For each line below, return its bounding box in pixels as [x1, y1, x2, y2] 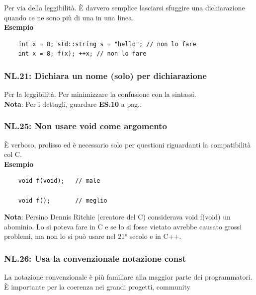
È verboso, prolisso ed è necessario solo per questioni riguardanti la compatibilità [4, 139, 251, 149]
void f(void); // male [18, 177, 100, 185]
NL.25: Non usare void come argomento [4, 120, 167, 132]
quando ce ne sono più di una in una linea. [4, 12, 134, 22]
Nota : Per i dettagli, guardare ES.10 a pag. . [4, 98, 142, 109]
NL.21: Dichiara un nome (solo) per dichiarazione [4, 69, 207, 81]
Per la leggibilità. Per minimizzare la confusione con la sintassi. [4, 89, 196, 99]
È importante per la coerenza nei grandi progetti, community [4, 281, 190, 292]
